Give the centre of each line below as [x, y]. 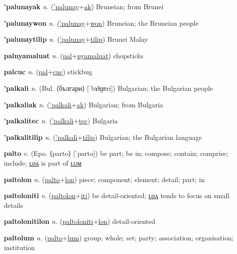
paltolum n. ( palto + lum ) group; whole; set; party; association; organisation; [119, 237]
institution [19, 247]
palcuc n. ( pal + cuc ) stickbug [48, 72]
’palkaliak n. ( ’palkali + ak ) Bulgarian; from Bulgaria [84, 104]
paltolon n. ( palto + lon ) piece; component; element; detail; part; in [104, 179]
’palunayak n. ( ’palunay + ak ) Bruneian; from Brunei [84, 6]
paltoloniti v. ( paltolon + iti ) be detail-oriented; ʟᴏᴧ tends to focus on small [117, 195]
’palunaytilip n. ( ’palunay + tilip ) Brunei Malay [76, 39]
